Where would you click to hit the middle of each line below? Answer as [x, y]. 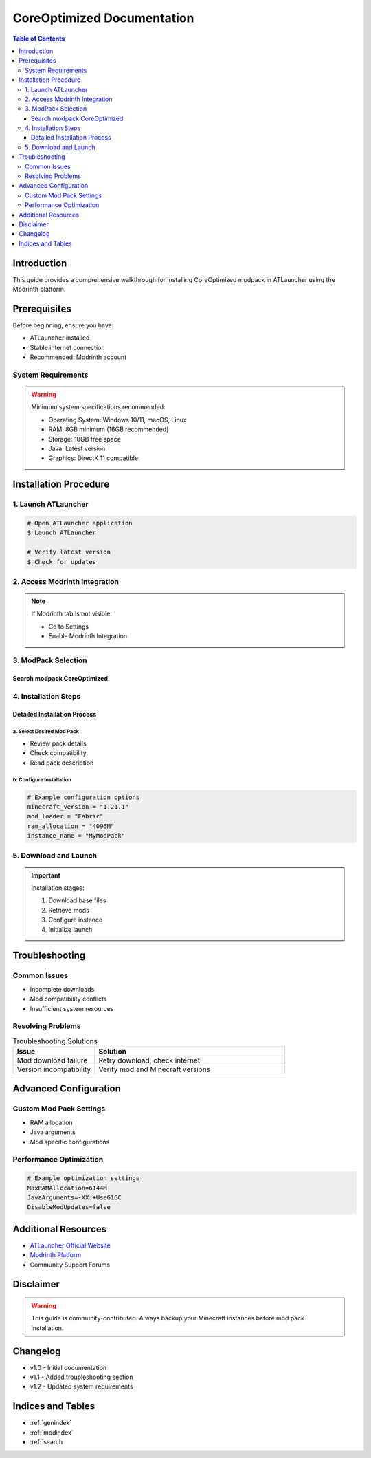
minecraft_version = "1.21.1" [78, 807]
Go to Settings [69, 627]
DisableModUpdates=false [69, 1207]
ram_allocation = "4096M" [71, 826]
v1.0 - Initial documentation [68, 1367]
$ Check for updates [61, 562]
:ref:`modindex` [52, 1432]
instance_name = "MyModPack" [76, 836]
